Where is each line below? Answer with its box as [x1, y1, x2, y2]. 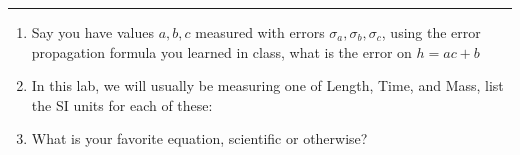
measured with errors [195, 22, 325, 42]
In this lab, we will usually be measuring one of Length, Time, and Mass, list [31, 75, 504, 96]
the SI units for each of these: [31, 94, 213, 115]
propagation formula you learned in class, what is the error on [31, 41, 412, 62]
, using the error [381, 22, 481, 42]
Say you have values [31, 22, 154, 42]
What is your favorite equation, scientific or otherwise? [31, 128, 368, 149]
